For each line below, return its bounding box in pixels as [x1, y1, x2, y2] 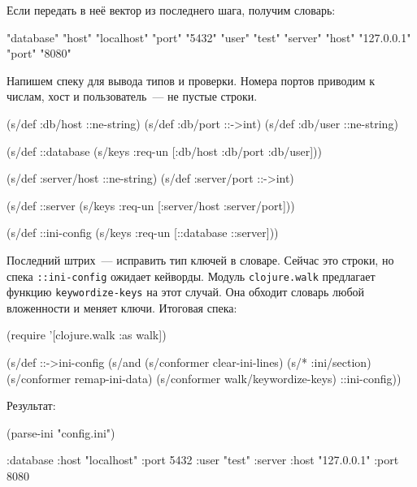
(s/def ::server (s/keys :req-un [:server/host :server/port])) [7, 196, 295, 213]
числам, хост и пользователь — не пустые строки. [7, 88, 258, 105]
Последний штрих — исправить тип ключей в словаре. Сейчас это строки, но [7, 251, 394, 268]
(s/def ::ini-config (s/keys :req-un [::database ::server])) [7, 224, 279, 241]
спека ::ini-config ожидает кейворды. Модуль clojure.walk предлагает [7, 267, 376, 284]
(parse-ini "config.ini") [7, 424, 115, 441]
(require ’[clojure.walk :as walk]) [7, 326, 167, 343]
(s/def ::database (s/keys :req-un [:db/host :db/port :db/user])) [7, 142, 322, 159]
